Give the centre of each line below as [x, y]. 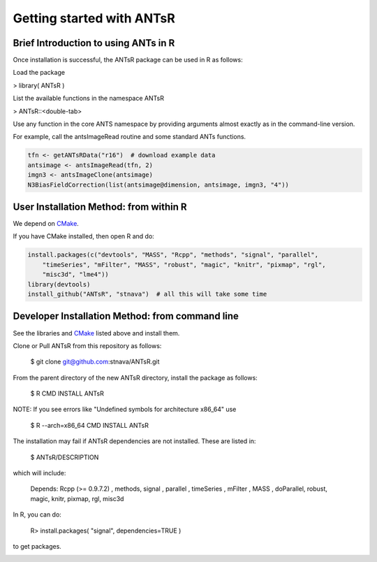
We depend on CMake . [46, 224]
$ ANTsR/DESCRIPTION [65, 457]
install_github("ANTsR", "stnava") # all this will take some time [147, 294]
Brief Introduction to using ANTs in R [94, 43]
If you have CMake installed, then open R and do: [84, 236]
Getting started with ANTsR [94, 18]
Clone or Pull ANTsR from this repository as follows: [87, 345]
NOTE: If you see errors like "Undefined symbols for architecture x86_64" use [125, 410]
